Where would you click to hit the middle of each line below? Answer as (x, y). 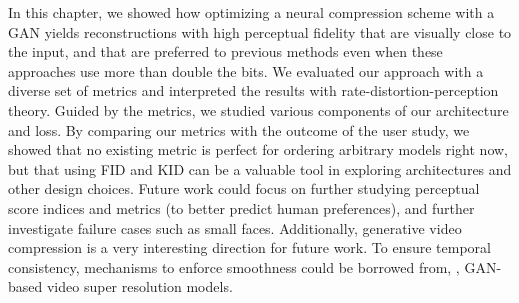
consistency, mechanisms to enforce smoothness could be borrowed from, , (234, 266)
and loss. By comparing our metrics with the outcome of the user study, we (239, 129)
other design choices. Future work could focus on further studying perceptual (244, 188)
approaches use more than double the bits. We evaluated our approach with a (246, 70)
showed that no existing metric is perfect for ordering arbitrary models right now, (258, 149)
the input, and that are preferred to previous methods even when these (225, 51)
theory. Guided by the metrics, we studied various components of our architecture (258, 109)
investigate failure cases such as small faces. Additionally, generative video (235, 227)
